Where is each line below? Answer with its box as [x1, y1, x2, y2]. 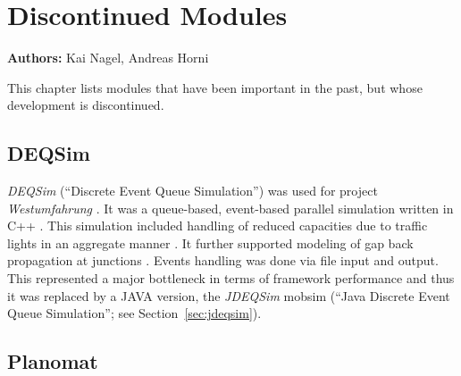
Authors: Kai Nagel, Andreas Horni [7, 48, 209, 67]
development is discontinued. [7, 96, 164, 114]
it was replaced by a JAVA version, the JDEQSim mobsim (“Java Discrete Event [7, 286, 450, 305]
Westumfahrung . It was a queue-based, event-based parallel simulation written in [7, 198, 454, 217]
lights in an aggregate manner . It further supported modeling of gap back [7, 233, 414, 252]
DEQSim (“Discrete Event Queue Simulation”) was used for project [7, 181, 378, 200]
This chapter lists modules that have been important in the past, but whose [7, 78, 423, 96]
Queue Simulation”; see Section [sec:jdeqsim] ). [7, 304, 262, 322]
